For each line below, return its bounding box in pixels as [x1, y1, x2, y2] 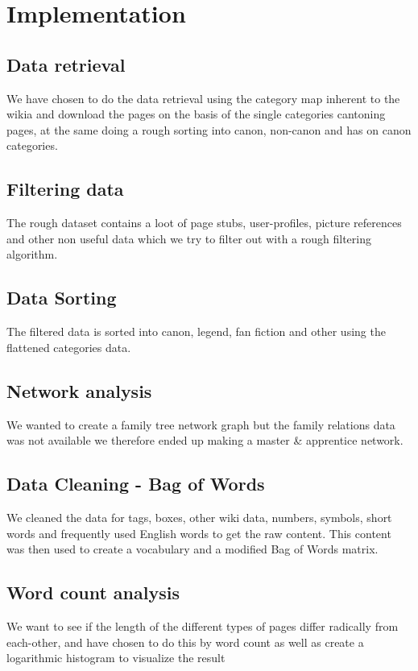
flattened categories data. [6, 338, 131, 355]
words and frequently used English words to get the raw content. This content [6, 524, 391, 541]
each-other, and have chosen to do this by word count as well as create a [6, 633, 364, 650]
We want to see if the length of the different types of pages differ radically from [6, 617, 399, 634]
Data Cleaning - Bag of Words [6, 471, 265, 496]
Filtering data [6, 176, 124, 201]
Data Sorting [6, 285, 117, 310]
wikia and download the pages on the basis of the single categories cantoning [6, 106, 386, 122]
